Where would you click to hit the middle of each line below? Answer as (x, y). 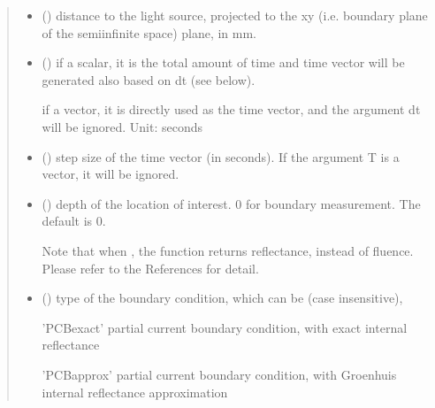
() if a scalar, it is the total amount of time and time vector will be (223, 62)
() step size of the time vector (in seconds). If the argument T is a (221, 156)
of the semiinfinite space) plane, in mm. (149, 32)
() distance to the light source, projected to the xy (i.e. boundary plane (235, 15)
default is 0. (74, 221)
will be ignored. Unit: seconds (122, 126)
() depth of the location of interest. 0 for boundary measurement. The (231, 203)
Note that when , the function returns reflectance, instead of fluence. (228, 250)
